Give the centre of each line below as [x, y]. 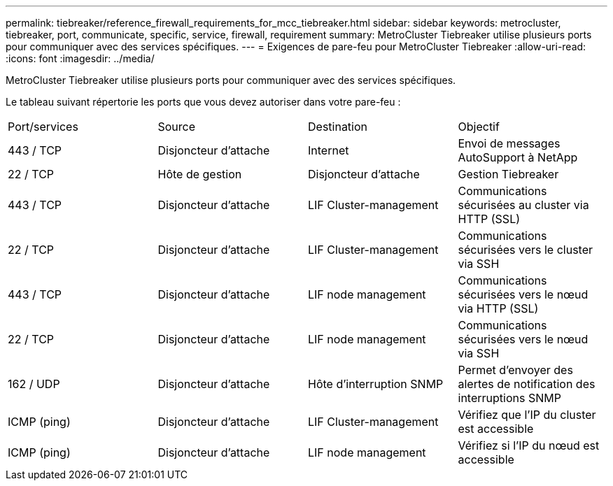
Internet [329, 150]
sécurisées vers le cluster [526, 250]
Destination [338, 127]
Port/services [43, 127]
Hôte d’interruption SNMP [376, 384]
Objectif [479, 127]
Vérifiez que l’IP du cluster [527, 415]
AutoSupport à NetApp [518, 157]
